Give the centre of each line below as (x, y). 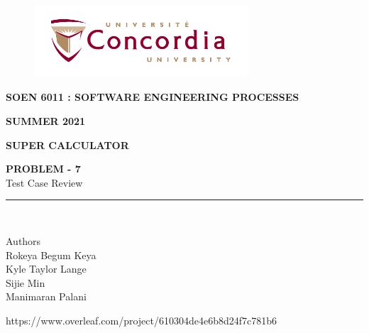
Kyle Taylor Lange (46, 269)
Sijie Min (26, 282)
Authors (23, 240)
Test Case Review (44, 182)
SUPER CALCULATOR (67, 144)
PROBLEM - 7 (43, 169)
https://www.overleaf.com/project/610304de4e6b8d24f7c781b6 (142, 320)
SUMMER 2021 (46, 120)
